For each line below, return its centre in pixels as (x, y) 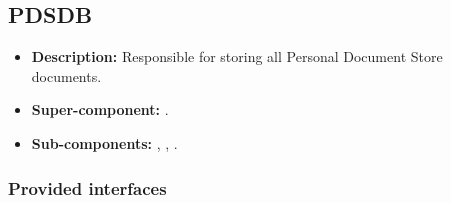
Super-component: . (100, 109)
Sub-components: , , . (104, 142)
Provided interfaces (87, 187)
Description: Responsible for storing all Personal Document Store (237, 56)
